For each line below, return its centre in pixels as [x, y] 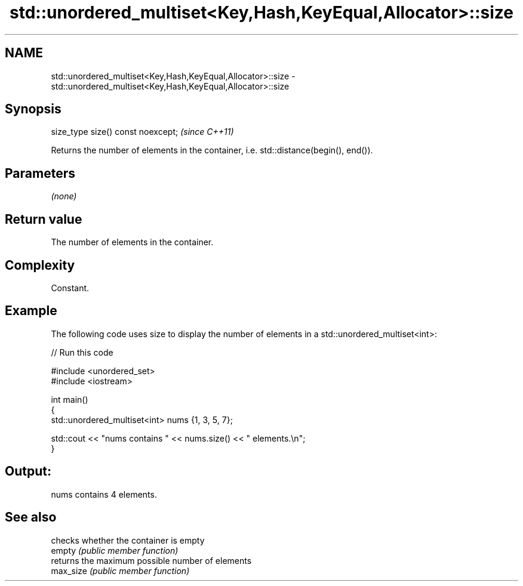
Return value [44, 219]
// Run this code [82, 352]
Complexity [40, 265]
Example [31, 311]
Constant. [70, 288]
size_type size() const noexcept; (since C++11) [142, 132]
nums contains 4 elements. [104, 494]
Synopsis [33, 109]
